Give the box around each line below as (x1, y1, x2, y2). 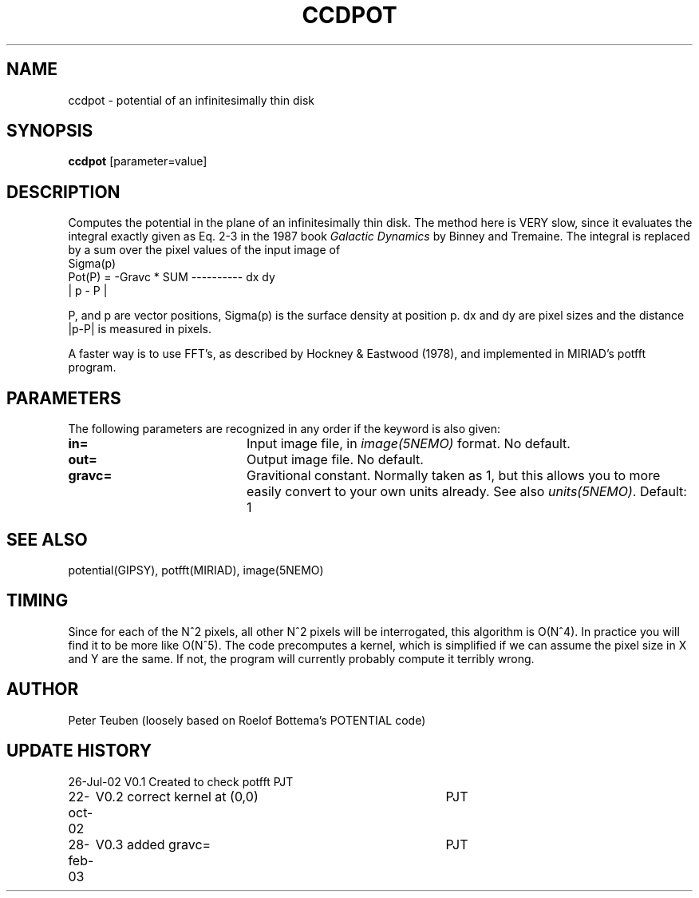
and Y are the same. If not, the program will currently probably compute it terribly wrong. (68, 651, 535, 666)
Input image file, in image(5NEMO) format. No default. (246, 435, 571, 452)
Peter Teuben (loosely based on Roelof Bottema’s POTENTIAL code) (68, 713, 426, 727)
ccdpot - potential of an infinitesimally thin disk (68, 93, 314, 107)
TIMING (6, 590, 69, 611)
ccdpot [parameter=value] (68, 154, 207, 169)
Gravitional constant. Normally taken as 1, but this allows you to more (246, 467, 661, 484)
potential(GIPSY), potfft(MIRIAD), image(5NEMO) (68, 562, 324, 577)
